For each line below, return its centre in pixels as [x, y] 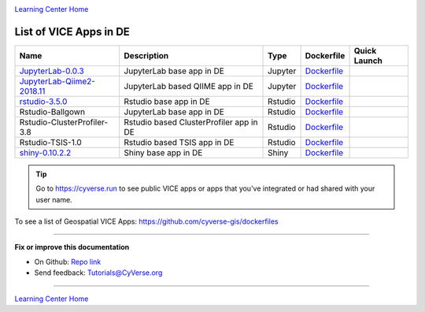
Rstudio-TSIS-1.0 [50, 142]
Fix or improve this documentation [72, 247]
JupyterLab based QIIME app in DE [188, 86]
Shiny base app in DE [163, 152]
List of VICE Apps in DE [72, 32]
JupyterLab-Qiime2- [57, 81]
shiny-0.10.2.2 [45, 152]
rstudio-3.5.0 [43, 101]
